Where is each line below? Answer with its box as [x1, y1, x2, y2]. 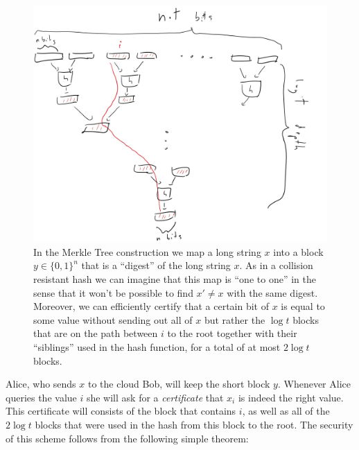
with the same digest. [227, 285, 318, 300]
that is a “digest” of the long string [81, 258, 231, 272]
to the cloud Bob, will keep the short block [87, 377, 270, 391]
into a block [273, 244, 324, 259]
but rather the [204, 312, 265, 327]
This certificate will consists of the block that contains [6, 404, 236, 418]
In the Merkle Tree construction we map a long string [33, 244, 261, 259]
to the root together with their [167, 326, 297, 340]
